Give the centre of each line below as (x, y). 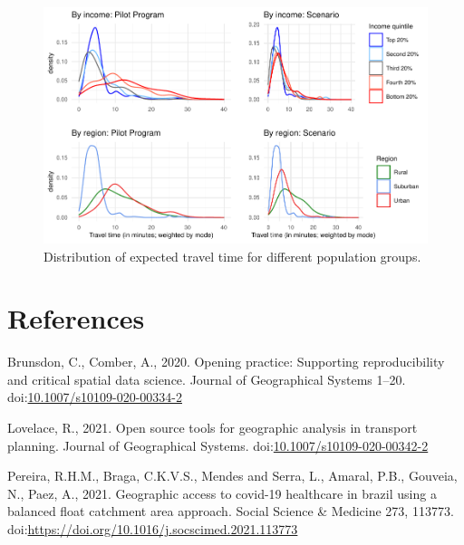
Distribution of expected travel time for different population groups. (232, 256)
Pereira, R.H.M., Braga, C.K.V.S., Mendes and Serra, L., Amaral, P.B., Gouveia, (232, 476)
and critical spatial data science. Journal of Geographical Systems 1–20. (207, 379)
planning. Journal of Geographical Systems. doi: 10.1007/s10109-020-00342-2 (218, 445)
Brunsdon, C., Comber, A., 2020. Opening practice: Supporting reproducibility (226, 362)
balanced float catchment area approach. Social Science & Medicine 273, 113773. (231, 511)
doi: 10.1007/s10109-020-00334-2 (95, 397)
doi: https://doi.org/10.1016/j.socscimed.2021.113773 (153, 528)
